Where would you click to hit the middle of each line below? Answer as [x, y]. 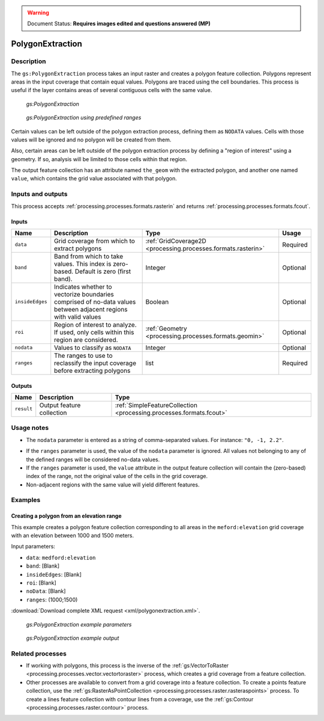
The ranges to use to [84, 355]
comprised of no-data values [95, 302]
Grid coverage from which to [94, 241]
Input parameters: [33, 547]
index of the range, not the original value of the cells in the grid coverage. [117, 476]
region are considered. [86, 340]
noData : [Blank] [46, 591]
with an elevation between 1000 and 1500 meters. [73, 536]
